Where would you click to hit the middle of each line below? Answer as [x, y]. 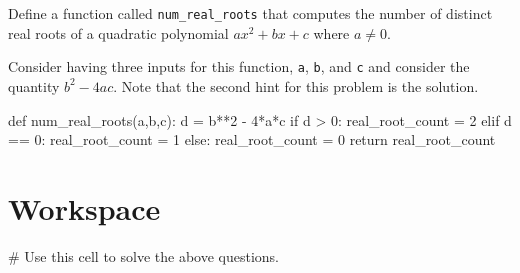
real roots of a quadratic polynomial [118, 32]
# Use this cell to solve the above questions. [143, 255]
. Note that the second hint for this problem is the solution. [296, 85]
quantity [34, 85]
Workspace [84, 207]
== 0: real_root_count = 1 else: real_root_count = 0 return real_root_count [252, 139]
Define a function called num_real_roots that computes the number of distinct [250, 13]
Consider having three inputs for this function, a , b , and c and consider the [239, 66]
